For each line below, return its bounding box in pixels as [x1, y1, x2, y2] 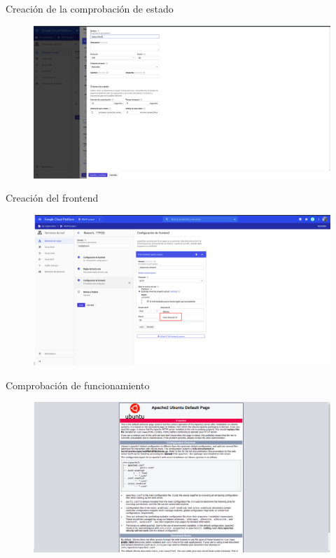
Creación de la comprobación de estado [6, 1, 174, 15]
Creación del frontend [6, 190, 99, 205]
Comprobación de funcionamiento [6, 377, 150, 392]
